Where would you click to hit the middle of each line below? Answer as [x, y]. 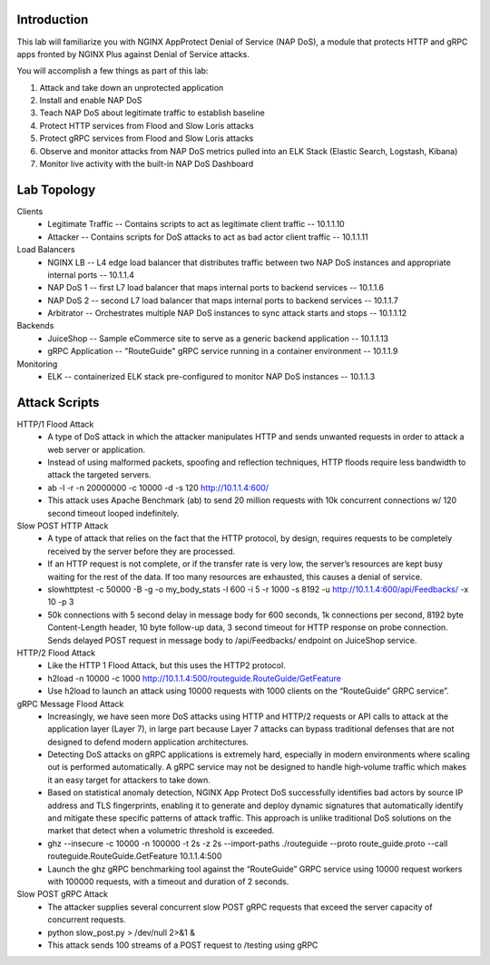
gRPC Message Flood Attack [70, 704]
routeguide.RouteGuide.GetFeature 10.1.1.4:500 [135, 856]
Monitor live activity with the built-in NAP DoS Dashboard [147, 164]
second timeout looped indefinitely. [113, 513]
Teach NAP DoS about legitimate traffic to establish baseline [152, 113]
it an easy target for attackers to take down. [129, 780]
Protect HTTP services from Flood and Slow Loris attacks [147, 125]
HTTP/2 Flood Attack [56, 653]
